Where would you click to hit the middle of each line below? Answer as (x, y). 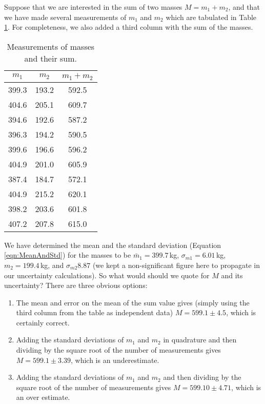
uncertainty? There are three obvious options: (76, 285)
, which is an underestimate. (115, 360)
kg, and (52, 265)
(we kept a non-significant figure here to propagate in (176, 265)
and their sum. (50, 58)
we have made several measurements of (65, 17)
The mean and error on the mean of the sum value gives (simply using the (133, 302)
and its (232, 275)
